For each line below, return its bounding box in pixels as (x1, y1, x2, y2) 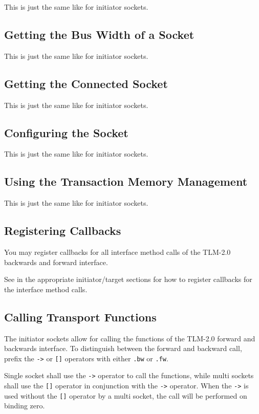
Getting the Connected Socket (4, 75, 168, 91)
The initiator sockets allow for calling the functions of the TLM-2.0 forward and (4, 333, 255, 343)
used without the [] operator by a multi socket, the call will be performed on (4, 390, 247, 401)
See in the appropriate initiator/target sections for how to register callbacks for (4, 274, 252, 285)
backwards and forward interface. (4, 256, 108, 267)
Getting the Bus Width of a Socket (4, 26, 195, 42)
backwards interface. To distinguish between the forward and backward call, (4, 343, 242, 354)
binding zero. (4, 400, 45, 411)
